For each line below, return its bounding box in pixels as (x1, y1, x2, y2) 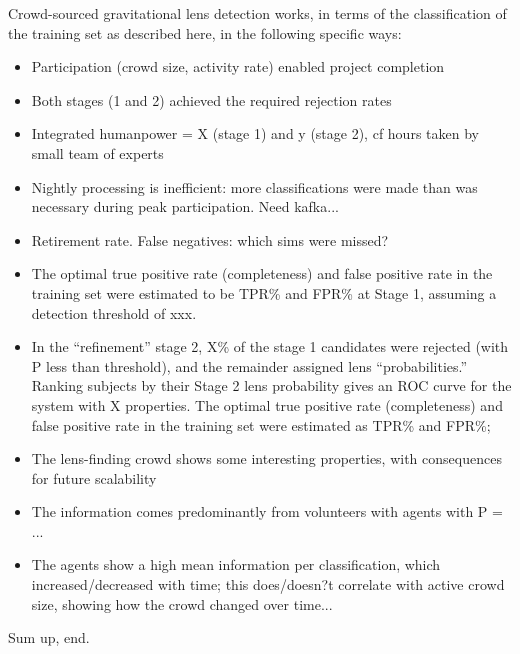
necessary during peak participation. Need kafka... (31, 196, 339, 217)
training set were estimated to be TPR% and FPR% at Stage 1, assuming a (31, 282, 497, 303)
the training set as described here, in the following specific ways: (8, 22, 402, 43)
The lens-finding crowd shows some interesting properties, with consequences (31, 448, 502, 469)
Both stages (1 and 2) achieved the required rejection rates (31, 89, 392, 110)
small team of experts (31, 142, 164, 163)
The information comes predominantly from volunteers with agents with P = (31, 501, 503, 522)
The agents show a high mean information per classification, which (31, 554, 441, 575)
